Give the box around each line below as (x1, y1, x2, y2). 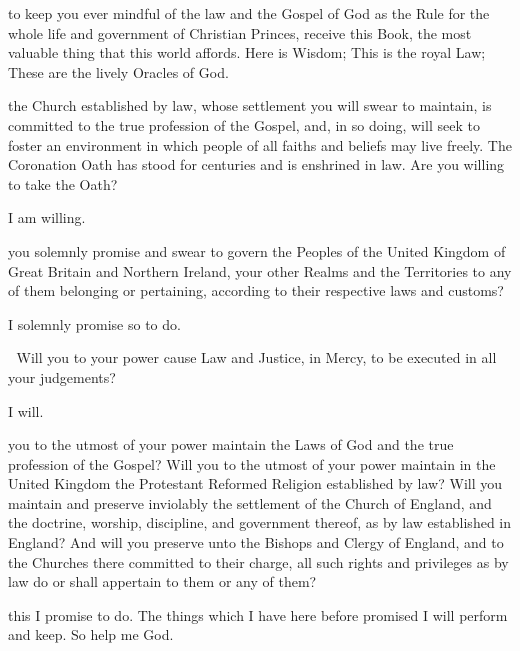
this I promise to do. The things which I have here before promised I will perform (8, 604, 508, 625)
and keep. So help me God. (8, 624, 174, 645)
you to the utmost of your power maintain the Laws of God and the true (8, 434, 454, 455)
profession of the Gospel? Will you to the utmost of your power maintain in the (8, 453, 496, 474)
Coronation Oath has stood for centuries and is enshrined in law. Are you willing (8, 154, 505, 175)
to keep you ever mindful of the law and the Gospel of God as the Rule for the (8, 3, 490, 23)
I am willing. (8, 207, 86, 228)
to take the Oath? (8, 173, 118, 194)
